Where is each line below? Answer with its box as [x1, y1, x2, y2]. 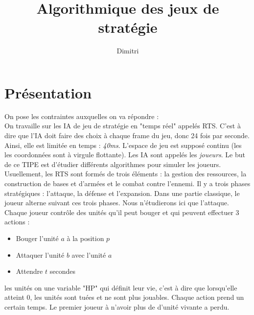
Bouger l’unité [16, 233, 59, 243]
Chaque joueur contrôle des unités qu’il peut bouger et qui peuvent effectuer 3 [4, 207, 239, 217]
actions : [4, 217, 30, 227]
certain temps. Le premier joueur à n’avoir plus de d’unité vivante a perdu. [4, 301, 230, 312]
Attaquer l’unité [16, 249, 65, 260]
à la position [67, 233, 104, 243]
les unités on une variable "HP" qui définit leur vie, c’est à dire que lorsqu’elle [4, 282, 237, 292]
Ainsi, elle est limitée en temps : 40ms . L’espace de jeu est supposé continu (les [4, 140, 242, 150]
